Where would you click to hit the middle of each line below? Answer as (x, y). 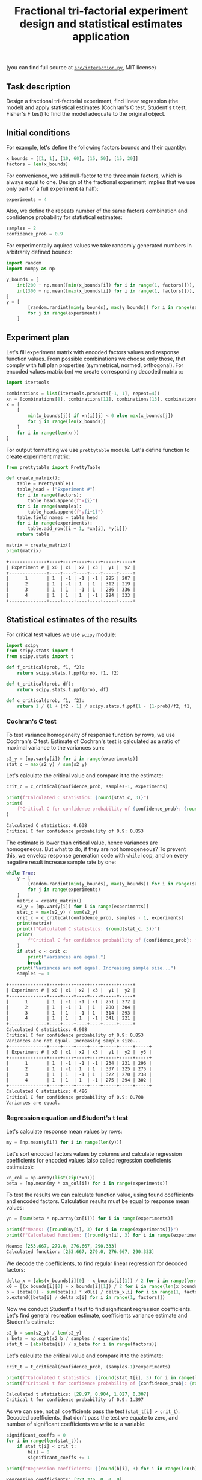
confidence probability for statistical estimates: (64, 217)
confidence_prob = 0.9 (35, 234)
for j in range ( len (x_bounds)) (67, 421)
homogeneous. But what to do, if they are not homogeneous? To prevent (96, 849)
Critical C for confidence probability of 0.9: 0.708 (75, 1097)
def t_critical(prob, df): (40, 684)
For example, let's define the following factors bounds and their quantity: (96, 147)
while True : (21, 873)
